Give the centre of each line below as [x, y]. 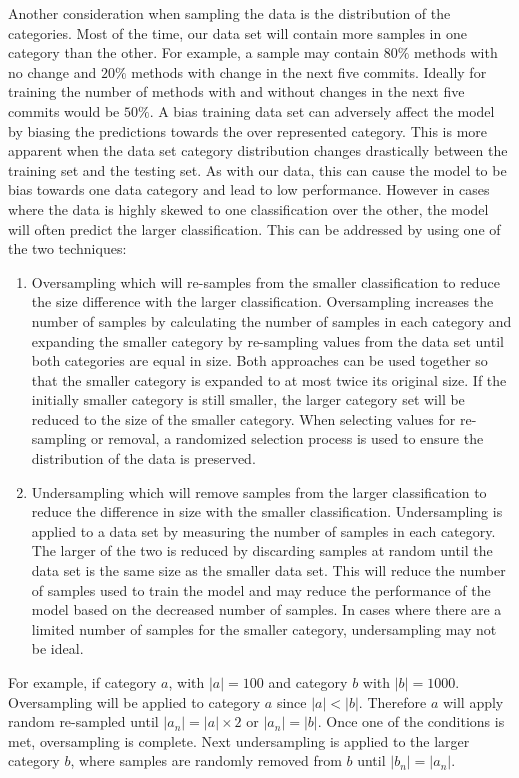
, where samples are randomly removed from [206, 760]
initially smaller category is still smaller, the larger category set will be [248, 399]
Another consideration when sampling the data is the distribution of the [229, 13]
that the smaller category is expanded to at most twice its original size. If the [269, 379]
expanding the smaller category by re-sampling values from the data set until [267, 340]
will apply [473, 701]
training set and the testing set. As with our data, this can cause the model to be [257, 169]
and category [308, 682]
